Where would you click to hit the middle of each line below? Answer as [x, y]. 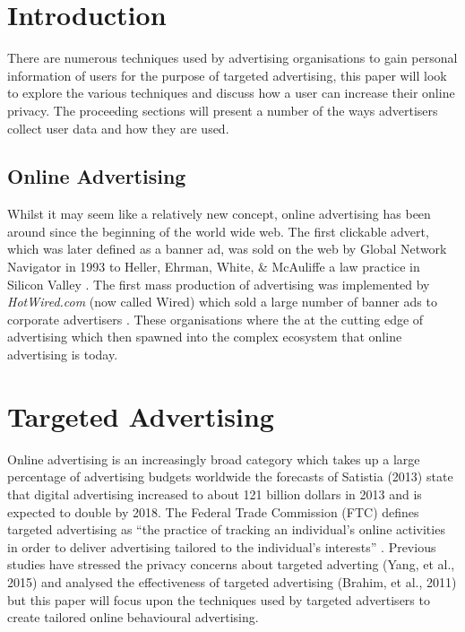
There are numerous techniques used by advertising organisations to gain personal [232, 58]
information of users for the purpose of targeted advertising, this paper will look [227, 75]
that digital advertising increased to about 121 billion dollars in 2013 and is [215, 493]
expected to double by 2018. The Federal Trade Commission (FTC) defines [213, 511]
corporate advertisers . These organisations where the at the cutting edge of [215, 319]
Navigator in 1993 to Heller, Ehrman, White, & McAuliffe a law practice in [214, 267]
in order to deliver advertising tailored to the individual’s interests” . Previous [222, 546]
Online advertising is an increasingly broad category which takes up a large [214, 459]
